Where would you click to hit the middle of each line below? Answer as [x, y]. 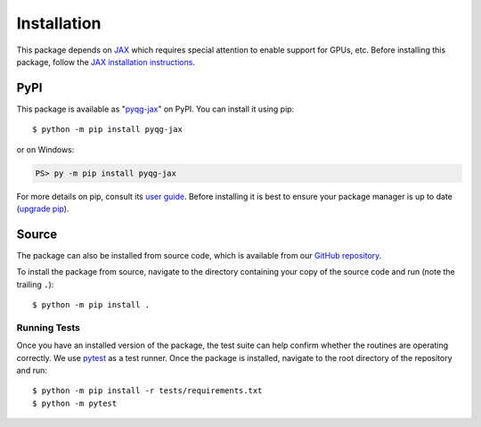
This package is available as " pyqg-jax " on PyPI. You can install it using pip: [155, 109]
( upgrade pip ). [43, 209]
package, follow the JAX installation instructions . [106, 62]
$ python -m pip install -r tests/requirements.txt [147, 391]
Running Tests [48, 327]
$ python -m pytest [75, 403]
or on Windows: [45, 149]
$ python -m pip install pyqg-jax [107, 130]
